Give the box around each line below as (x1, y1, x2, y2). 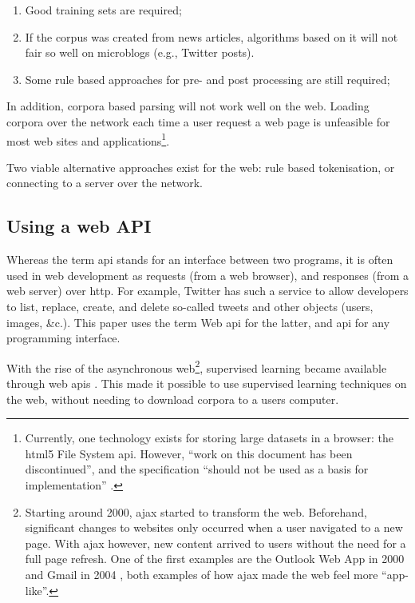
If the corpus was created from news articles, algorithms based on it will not (25, 28, 398, 45)
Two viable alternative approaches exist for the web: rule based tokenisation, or (6, 158, 395, 175)
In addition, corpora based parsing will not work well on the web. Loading (6, 98, 370, 114)
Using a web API (6, 214, 152, 238)
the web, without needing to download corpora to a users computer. (6, 390, 339, 407)
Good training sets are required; (25, 2, 182, 18)
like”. (25, 581, 49, 598)
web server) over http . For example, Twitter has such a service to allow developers (6, 282, 409, 299)
